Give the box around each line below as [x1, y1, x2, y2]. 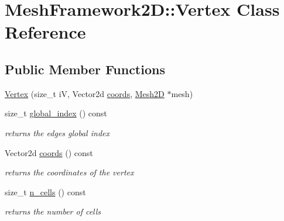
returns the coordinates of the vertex [5, 166, 134, 178]
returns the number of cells [5, 205, 101, 217]
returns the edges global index [5, 126, 110, 139]
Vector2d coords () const [5, 146, 93, 158]
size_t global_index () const [5, 107, 107, 119]
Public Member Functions [5, 60, 165, 78]
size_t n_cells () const [5, 185, 86, 198]
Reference [5, 20, 86, 44]
